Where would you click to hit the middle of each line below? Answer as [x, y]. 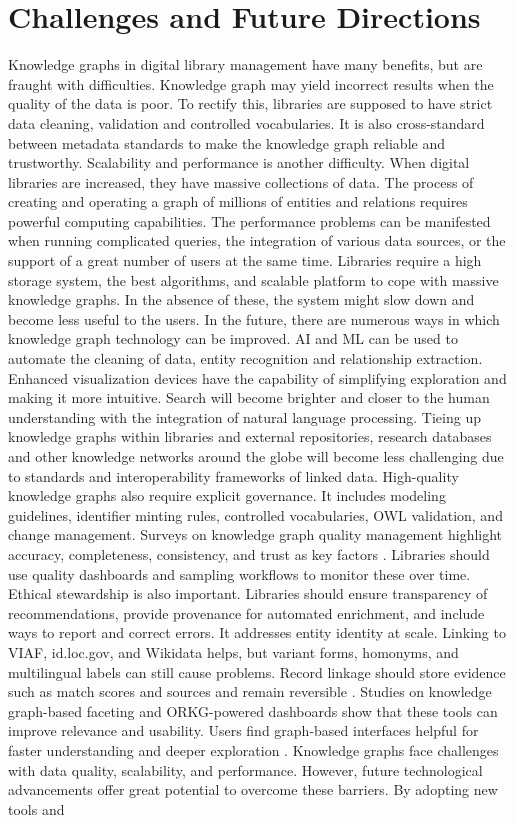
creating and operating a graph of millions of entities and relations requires [238, 201]
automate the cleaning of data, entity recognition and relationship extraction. [245, 358]
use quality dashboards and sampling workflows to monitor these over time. [239, 573]
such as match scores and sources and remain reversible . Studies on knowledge [250, 691]
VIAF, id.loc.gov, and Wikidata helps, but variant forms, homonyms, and [233, 651]
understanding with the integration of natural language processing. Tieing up [244, 416]
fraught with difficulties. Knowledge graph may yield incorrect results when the [251, 83]
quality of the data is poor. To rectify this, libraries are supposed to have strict [250, 103]
